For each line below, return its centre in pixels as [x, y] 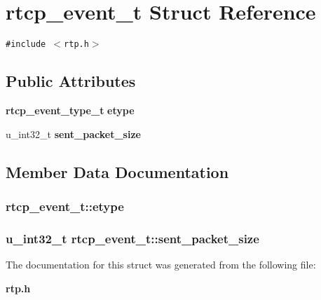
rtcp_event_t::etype [65, 206]
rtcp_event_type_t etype [70, 110]
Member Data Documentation [117, 171]
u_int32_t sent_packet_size [73, 134]
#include [26, 45]
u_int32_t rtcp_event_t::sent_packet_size [132, 238]
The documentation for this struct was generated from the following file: [161, 265]
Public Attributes [71, 81]
